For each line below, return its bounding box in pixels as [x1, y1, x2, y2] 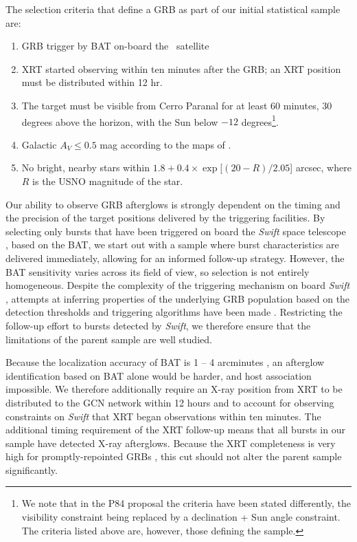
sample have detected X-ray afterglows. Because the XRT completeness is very [5, 435, 336, 450]
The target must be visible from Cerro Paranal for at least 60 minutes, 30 [21, 98, 332, 112]
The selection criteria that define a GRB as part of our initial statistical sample [5, 2, 341, 16]
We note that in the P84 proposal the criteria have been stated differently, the [21, 496, 352, 510]
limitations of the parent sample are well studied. [5, 332, 212, 346]
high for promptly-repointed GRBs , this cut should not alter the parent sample [5, 449, 342, 464]
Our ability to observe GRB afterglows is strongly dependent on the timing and [5, 197, 341, 211]
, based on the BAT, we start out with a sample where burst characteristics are [5, 237, 339, 252]
